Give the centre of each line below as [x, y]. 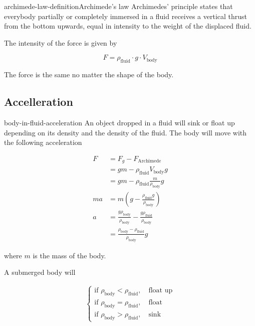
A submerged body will [40, 272]
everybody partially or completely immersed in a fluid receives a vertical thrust [126, 16]
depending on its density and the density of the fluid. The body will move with [125, 132]
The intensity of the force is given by [61, 42]
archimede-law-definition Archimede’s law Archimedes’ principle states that [118, 6]
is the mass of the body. [69, 255]
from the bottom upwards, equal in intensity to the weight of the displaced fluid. [128, 26]
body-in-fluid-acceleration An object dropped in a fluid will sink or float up [119, 122]
